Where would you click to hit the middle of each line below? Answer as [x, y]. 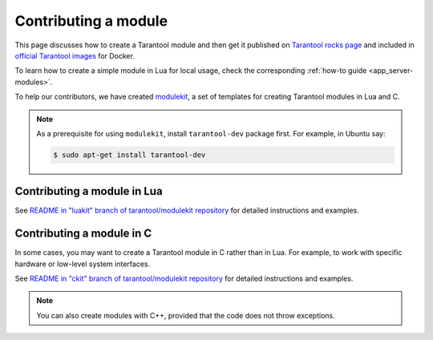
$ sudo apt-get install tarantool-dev [129, 155]
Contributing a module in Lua [89, 191]
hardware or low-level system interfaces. [83, 264]
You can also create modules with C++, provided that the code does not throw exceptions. [186, 315]
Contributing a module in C [83, 234]
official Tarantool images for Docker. [75, 55]
